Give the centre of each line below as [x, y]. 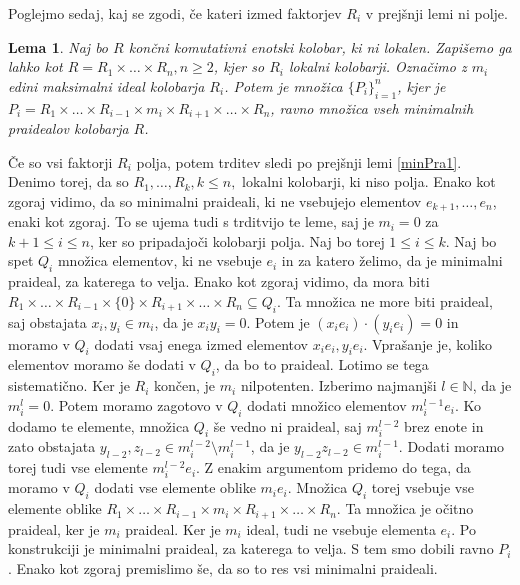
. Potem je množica [283, 85]
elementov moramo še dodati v [102, 364]
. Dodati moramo [451, 446]
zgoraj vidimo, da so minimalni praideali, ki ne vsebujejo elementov [215, 200]
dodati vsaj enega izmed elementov [201, 343]
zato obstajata [52, 446]
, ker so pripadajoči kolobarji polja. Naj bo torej [237, 240]
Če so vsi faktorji [60, 161]
